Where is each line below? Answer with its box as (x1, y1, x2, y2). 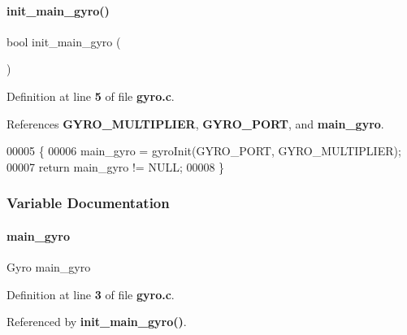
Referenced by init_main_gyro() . (6, 313, 187, 330)
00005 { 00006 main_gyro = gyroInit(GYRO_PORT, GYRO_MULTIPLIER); (6, 142, 401, 159)
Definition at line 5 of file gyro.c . (6, 87, 175, 104)
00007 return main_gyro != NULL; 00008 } (6, 158, 225, 175)
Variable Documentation (6, 193, 170, 213)
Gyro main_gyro (6, 259, 91, 275)
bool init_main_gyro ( (6, 33, 121, 50)
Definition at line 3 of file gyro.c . (6, 285, 175, 302)
